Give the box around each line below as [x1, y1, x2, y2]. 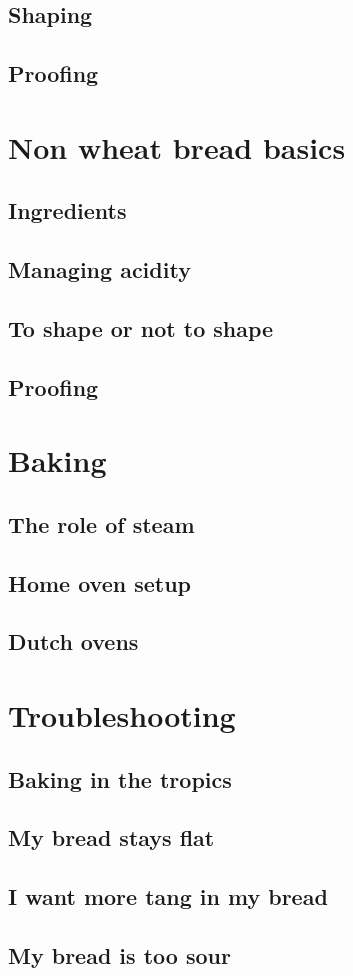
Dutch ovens [8, 626, 139, 657]
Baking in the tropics [8, 763, 232, 794]
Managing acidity [8, 254, 191, 285]
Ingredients [8, 195, 127, 226]
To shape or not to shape [8, 312, 274, 343]
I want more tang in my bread [8, 881, 328, 912]
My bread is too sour [8, 939, 231, 970]
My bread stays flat [8, 822, 215, 853]
